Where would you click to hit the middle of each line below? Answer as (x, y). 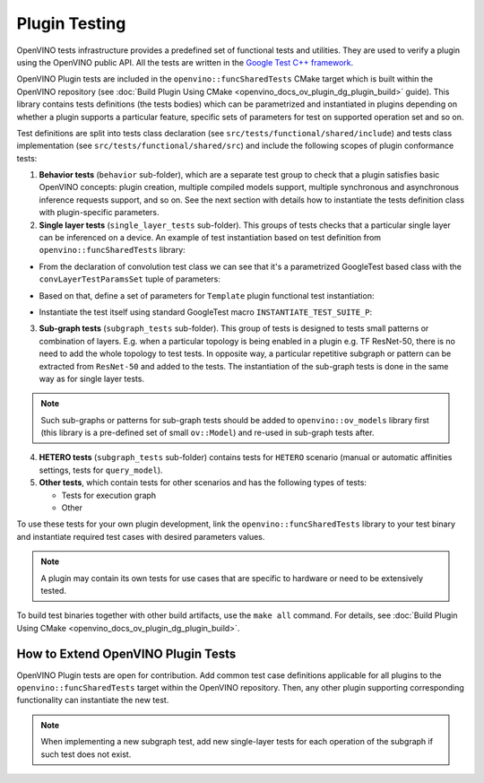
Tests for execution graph (109, 495)
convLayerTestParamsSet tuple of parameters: (130, 279)
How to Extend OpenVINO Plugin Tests (126, 653)
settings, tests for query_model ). (101, 470)
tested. (54, 591)
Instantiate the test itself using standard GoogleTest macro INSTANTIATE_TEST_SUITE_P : (206, 312)
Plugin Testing (71, 23)
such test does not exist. (86, 754)
